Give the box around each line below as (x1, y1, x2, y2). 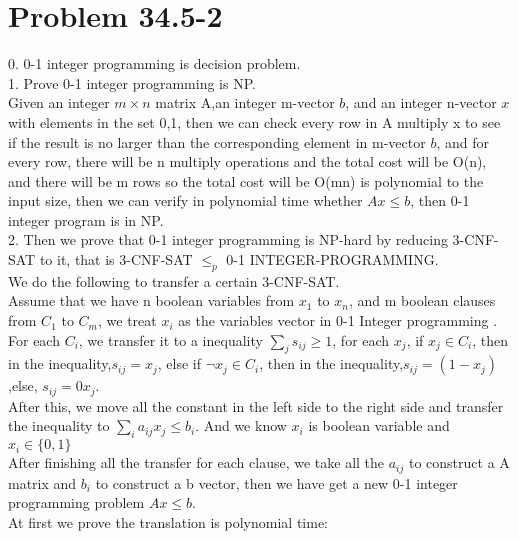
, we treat (98, 310, 157, 331)
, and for (436, 131, 489, 152)
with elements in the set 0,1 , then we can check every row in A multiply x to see (8, 111, 501, 132)
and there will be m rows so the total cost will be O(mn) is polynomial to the (8, 170, 484, 191)
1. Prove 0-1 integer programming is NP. (8, 72, 256, 93)
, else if (157, 353, 202, 374)
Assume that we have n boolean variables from (8, 290, 295, 311)
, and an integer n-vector (345, 92, 497, 113)
